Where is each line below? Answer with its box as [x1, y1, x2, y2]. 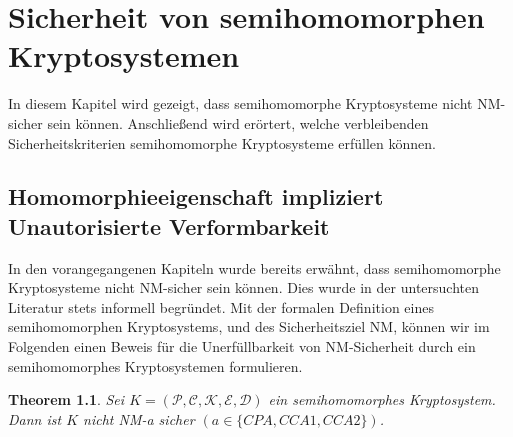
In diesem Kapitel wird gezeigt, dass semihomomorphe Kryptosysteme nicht [8, 93, 473, 114]
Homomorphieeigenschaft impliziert [8, 181, 384, 212]
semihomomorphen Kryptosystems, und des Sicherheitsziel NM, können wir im [8, 316, 490, 337]
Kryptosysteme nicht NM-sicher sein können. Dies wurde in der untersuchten [8, 277, 480, 298]
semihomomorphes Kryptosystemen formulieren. [8, 355, 303, 376]
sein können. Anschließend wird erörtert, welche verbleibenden [47, 112, 429, 133]
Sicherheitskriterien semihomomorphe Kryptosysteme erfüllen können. [8, 132, 436, 153]
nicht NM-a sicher [83, 408, 195, 429]
